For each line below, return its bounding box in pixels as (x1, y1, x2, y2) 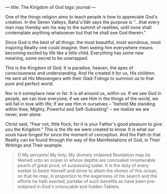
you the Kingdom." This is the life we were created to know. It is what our (5, 126, 155, 132)
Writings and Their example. (5, 142, 63, 148)
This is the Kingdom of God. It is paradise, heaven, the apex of (5, 65, 134, 71)
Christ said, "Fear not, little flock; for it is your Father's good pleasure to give (5, 121, 162, 127)
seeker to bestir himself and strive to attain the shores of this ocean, (17, 168, 158, 174)
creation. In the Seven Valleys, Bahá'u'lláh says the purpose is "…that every (5, 19, 160, 25)
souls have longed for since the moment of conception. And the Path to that (5, 132, 161, 137)
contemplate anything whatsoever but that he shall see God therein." (5, 30, 146, 35)
